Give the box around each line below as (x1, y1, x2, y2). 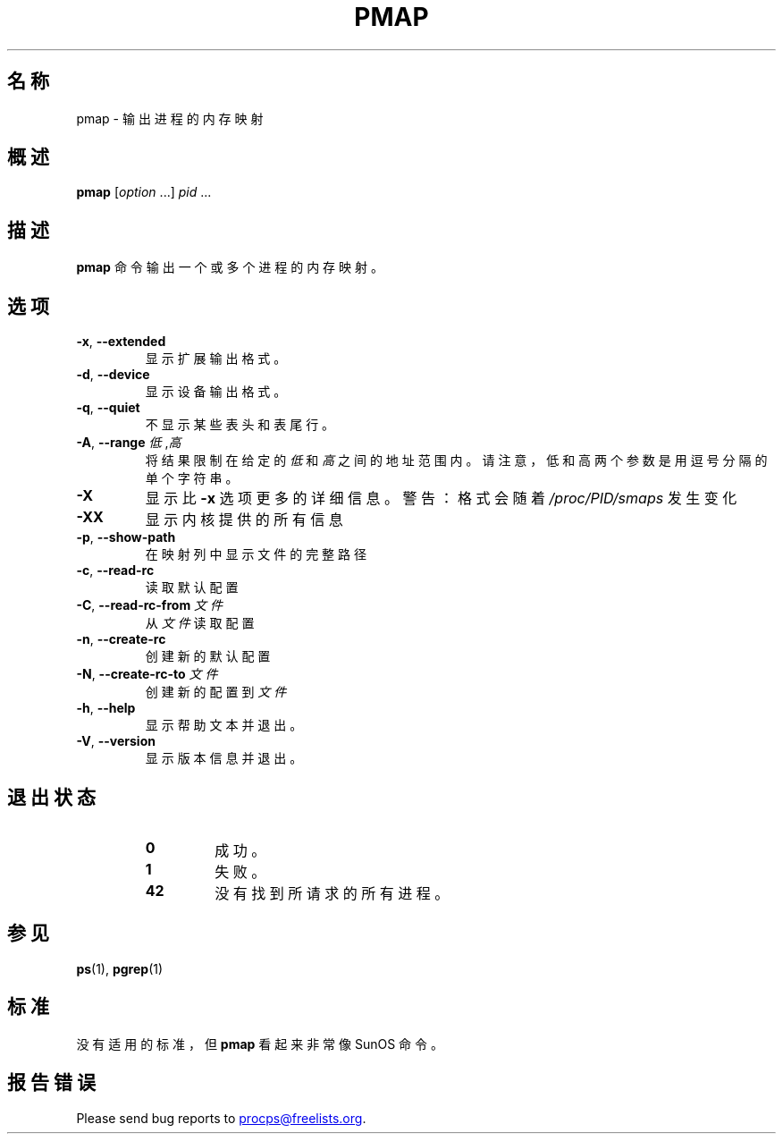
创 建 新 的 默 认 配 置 (145, 648, 271, 664)
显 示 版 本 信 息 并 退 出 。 (145, 750, 303, 766)
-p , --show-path (76, 529, 176, 545)
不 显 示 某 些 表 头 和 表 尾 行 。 (145, 417, 335, 433)
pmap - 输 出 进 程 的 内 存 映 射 (76, 110, 264, 126)
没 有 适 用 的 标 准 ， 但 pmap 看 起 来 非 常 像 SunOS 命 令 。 (76, 1035, 443, 1052)
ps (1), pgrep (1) (76, 960, 164, 976)
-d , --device (76, 367, 150, 383)
